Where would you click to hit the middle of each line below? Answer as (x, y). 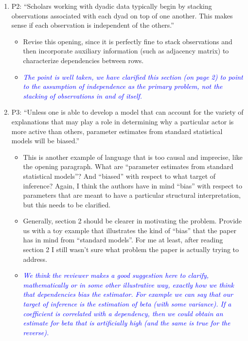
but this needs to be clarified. (67, 204)
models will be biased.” (45, 141)
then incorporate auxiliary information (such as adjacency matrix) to (126, 51)
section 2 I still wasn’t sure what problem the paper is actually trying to (131, 249)
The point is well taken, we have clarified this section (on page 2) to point (133, 77)
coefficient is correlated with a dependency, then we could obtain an (123, 313)
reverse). (36, 332)
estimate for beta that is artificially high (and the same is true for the (127, 323)
